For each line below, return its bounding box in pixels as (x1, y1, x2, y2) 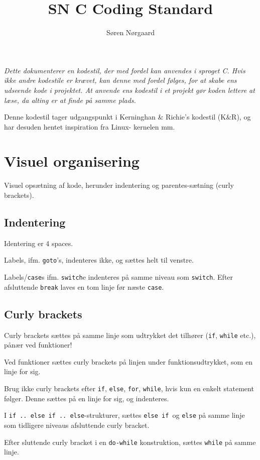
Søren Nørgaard (106, 27, 155, 38)
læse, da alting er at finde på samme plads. (4, 94, 136, 105)
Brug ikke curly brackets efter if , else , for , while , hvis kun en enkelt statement (4, 383, 254, 393)
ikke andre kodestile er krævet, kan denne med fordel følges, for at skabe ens (4, 75, 237, 85)
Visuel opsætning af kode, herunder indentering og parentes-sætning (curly (4, 180, 234, 190)
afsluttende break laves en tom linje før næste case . (4, 281, 164, 292)
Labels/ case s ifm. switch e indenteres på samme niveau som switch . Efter (4, 272, 233, 282)
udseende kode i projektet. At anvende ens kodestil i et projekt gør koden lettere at (4, 84, 255, 95)
